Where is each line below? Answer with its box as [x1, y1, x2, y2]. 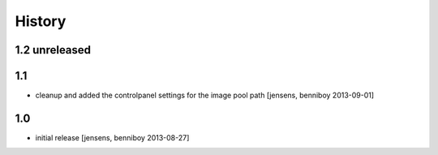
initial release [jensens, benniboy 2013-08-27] [35, 132, 190, 142]
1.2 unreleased [15, 43, 92, 57]
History [15, 12, 67, 30]
